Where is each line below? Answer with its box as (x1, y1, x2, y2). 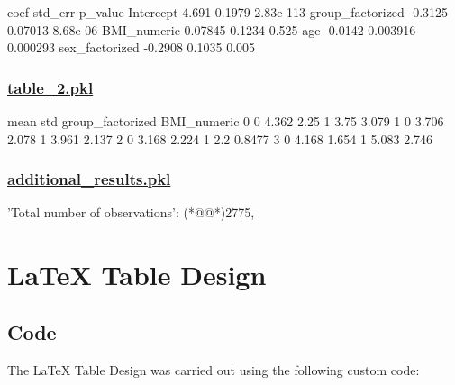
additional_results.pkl (7, 168, 171, 190)
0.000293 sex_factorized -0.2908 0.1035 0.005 (7, 38, 256, 57)
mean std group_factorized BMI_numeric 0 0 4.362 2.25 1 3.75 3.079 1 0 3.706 (7, 112, 444, 130)
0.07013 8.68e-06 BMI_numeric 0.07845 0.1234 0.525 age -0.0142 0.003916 (7, 20, 416, 39)
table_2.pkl (7, 76, 94, 98)
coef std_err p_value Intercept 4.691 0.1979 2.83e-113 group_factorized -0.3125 (7, 3, 449, 21)
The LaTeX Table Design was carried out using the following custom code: (7, 360, 420, 379)
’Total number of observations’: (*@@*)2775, (7, 203, 255, 222)
